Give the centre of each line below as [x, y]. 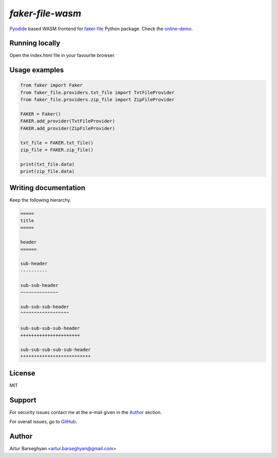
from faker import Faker [52, 85]
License [22, 373]
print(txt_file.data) [47, 164]
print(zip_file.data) [47, 171]
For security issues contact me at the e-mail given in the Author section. [86, 412]
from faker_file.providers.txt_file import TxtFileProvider [97, 92]
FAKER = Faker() [41, 114]
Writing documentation [47, 188]
